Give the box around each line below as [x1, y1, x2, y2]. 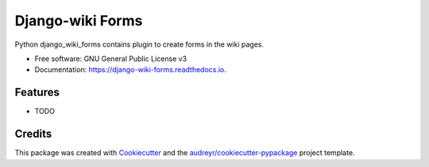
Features [14, 85, 60, 99]
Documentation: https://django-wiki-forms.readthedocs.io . [34, 65, 226, 74]
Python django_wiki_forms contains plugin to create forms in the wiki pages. [14, 40, 264, 49]
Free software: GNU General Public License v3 [34, 54, 187, 63]
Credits [14, 127, 52, 141]
